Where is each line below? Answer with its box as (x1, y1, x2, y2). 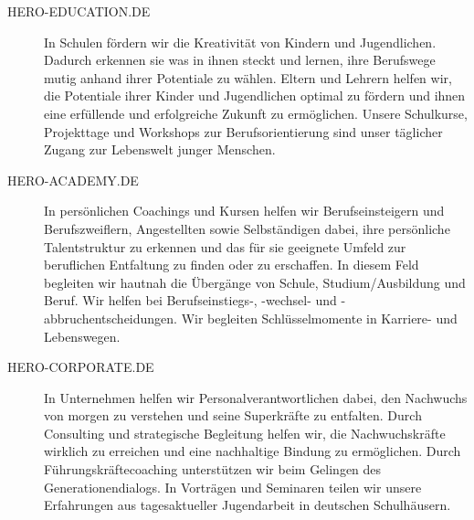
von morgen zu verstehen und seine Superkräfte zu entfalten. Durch (44, 406, 422, 425)
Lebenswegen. (44, 326, 121, 345)
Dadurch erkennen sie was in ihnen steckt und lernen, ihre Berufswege (44, 50, 436, 69)
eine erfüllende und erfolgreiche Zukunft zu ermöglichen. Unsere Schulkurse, (44, 103, 468, 122)
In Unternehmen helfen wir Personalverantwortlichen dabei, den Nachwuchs (44, 387, 468, 407)
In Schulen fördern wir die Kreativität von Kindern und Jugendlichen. (44, 32, 437, 51)
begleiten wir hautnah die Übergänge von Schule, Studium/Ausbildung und (44, 272, 466, 292)
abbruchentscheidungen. (44, 308, 177, 327)
